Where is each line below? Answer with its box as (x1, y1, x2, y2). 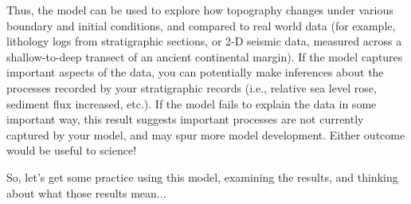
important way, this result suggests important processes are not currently (6, 111, 364, 127)
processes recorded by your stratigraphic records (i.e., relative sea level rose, (6, 79, 377, 96)
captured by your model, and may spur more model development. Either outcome (6, 126, 405, 143)
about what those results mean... (6, 184, 166, 201)
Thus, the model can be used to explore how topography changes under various (6, 2, 393, 18)
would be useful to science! (6, 142, 137, 159)
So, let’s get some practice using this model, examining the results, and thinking (6, 168, 398, 185)
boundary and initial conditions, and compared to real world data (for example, (6, 17, 396, 33)
